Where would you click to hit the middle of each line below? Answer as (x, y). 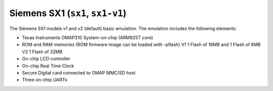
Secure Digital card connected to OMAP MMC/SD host (79, 72)
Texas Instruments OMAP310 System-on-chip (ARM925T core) (87, 37)
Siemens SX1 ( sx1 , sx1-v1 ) (68, 13)
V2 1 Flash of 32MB (42, 52)
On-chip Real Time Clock (48, 66)
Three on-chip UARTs (45, 80)
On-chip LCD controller (46, 59)
